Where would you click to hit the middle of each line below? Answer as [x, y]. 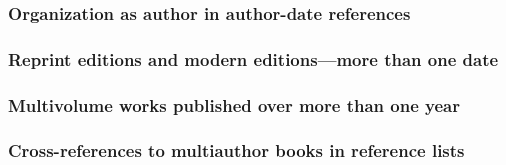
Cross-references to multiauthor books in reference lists [236, 150]
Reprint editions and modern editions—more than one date [253, 58]
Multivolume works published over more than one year [234, 104]
